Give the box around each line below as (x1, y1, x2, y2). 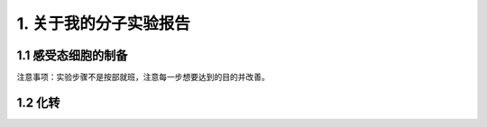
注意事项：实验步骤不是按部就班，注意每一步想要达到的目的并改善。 (16, 72, 270, 83)
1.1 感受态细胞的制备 (16, 48, 128, 63)
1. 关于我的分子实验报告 (16, 14, 191, 33)
